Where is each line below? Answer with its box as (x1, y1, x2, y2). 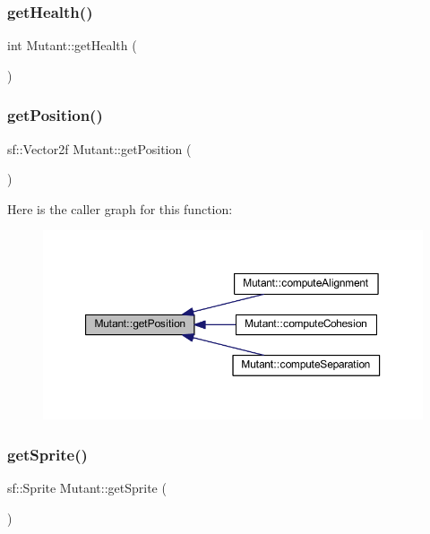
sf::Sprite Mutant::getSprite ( (7, 478, 167, 497)
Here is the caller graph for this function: (7, 199, 233, 218)
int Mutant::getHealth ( (7, 36, 137, 55)
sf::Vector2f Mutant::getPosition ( (7, 139, 192, 158)
